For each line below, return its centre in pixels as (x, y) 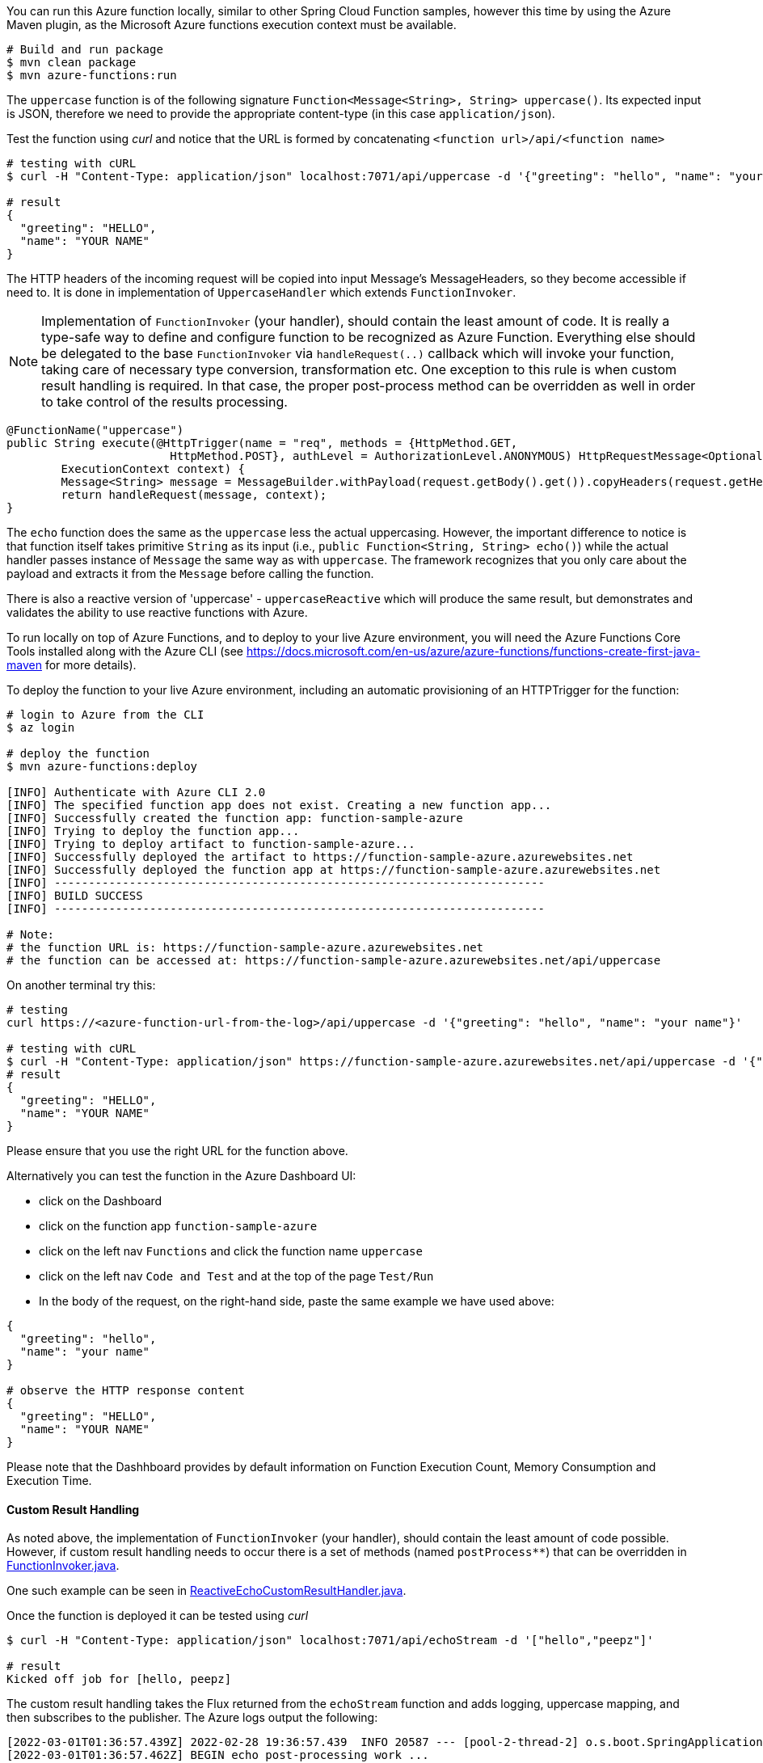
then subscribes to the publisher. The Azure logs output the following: (192, 1718)
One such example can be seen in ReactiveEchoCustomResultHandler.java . (207, 1591)
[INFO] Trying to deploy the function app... (153, 831)
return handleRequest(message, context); (194, 495)
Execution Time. (49, 1480)
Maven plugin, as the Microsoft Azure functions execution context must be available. (232, 25)
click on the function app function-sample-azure (178, 1226)
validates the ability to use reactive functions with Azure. (157, 612)
